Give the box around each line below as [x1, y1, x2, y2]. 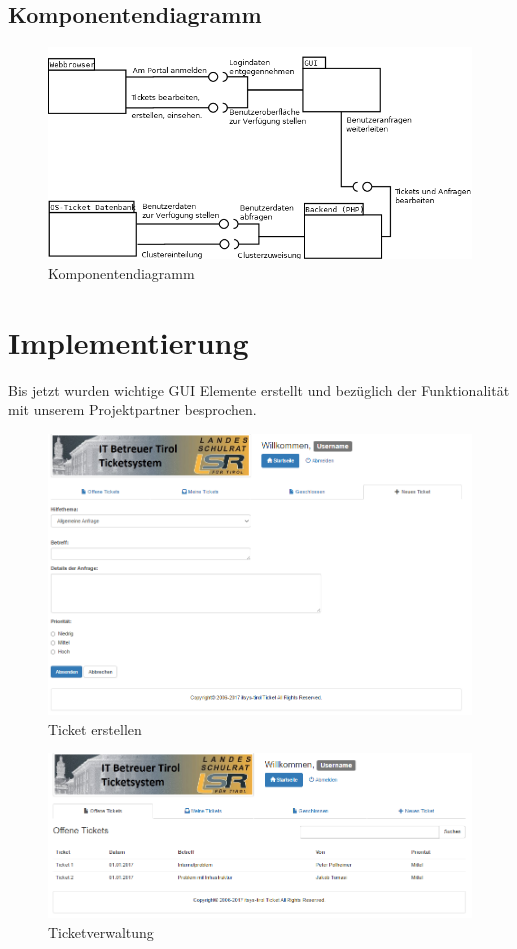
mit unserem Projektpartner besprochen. [8, 399, 257, 420]
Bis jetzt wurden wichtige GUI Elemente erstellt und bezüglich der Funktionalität [8, 379, 510, 400]
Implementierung [8, 321, 249, 362]
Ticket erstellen [48, 718, 142, 739]
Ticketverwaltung [48, 922, 154, 943]
